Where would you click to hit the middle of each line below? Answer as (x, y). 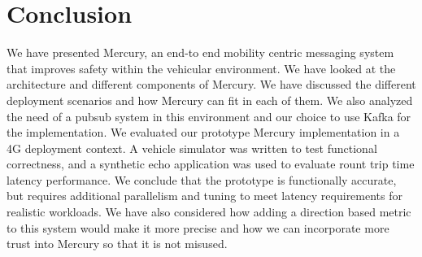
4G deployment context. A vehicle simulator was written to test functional (192, 148)
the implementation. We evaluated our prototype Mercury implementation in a (203, 132)
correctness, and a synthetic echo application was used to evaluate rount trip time (211, 164)
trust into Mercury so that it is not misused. (117, 244)
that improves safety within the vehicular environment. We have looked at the (201, 68)
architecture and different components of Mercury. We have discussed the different (211, 84)
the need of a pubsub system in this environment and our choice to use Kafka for (209, 116)
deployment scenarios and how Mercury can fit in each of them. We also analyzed (210, 100)
